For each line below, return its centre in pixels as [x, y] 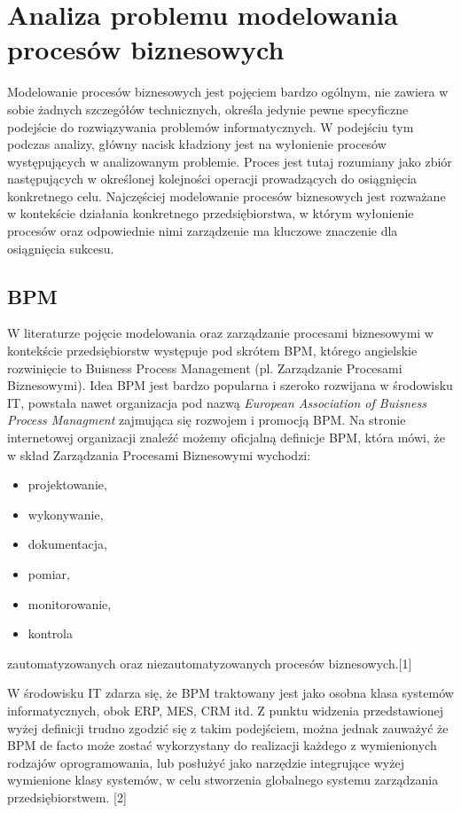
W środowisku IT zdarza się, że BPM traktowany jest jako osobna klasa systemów [230, 693]
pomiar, [49, 573]
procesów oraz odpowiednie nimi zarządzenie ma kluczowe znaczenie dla [203, 231]
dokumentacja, [67, 544]
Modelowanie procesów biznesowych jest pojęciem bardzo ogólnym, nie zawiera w [228, 92]
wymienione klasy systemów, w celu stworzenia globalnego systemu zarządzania [223, 780]
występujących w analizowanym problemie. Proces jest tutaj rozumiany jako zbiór [230, 161]
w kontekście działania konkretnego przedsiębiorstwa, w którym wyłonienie [211, 213]
